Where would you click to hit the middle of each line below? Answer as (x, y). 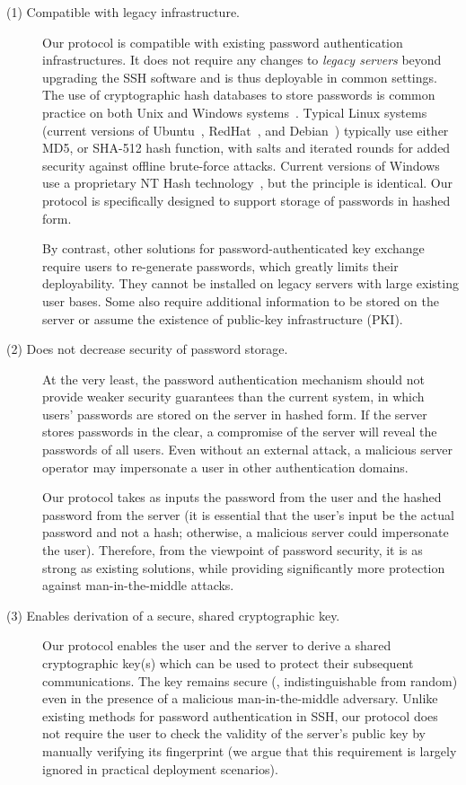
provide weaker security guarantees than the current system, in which (233, 397)
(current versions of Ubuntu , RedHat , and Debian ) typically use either (246, 130)
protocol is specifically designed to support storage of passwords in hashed (246, 200)
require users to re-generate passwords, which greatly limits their (220, 265)
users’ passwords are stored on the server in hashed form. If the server (235, 414)
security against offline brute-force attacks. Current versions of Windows (241, 165)
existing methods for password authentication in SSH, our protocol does (240, 715)
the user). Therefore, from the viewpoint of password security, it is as (233, 550)
